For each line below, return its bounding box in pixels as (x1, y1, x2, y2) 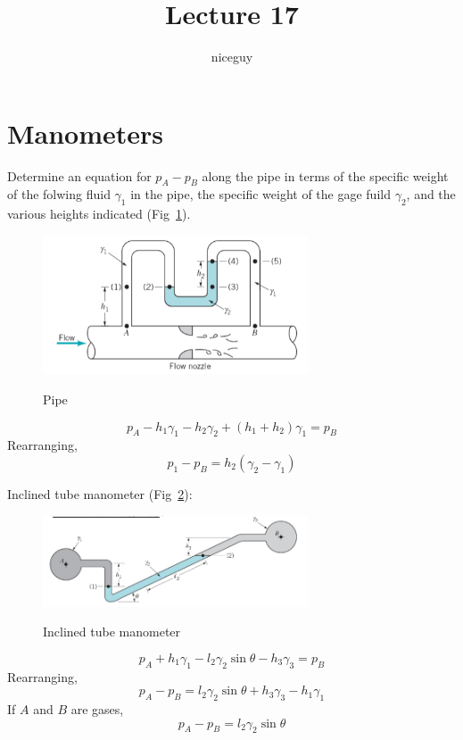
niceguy (211, 47, 253, 66)
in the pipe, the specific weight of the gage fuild (130, 185, 391, 204)
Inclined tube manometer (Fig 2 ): (7, 484, 193, 503)
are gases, (70, 699, 124, 718)
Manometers (7, 114, 164, 151)
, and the (406, 185, 456, 204)
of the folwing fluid (7, 185, 111, 204)
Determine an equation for (7, 166, 152, 185)
